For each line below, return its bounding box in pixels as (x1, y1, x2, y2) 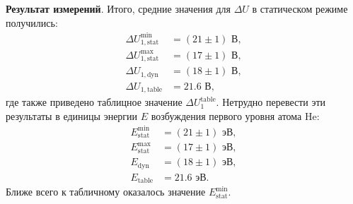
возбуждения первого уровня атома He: (151, 108, 320, 123)
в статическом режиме (252, 1, 348, 16)
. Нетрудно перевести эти (216, 95, 326, 109)
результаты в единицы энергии (6, 108, 138, 123)
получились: (6, 15, 58, 30)
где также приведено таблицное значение (6, 95, 183, 109)
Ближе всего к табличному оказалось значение (6, 184, 206, 199)
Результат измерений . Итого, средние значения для (6, 1, 231, 16)
